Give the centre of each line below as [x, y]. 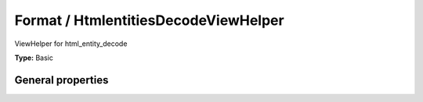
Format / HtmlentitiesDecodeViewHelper [150, 20]
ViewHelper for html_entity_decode [71, 44]
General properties [61, 80]
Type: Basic [34, 58]
